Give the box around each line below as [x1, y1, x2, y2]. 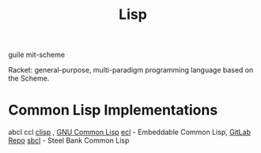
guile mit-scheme [8, 50, 66, 60]
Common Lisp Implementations [8, 101, 218, 119]
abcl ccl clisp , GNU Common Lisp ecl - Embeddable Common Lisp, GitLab [8, 128, 252, 137]
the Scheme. [8, 73, 50, 84]
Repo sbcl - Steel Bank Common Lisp [8, 136, 130, 145]
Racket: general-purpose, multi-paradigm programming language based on [8, 65, 254, 75]
